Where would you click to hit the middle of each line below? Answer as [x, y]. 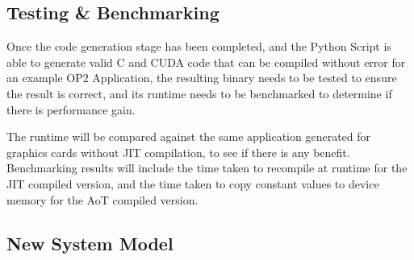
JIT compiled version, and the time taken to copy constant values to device [193, 183]
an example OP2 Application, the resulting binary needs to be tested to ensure [202, 78]
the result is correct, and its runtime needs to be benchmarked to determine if [199, 93]
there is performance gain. [71, 109]
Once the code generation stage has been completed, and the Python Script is [199, 46]
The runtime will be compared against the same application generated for [189, 136]
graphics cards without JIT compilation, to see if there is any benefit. [178, 152]
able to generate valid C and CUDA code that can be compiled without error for [206, 62]
